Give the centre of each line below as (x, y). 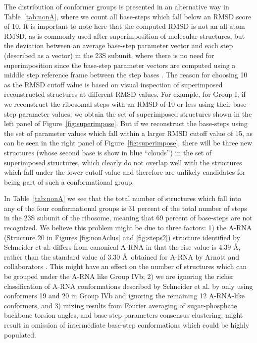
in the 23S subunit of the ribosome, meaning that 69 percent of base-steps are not (128, 218)
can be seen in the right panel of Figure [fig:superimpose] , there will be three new (128, 143)
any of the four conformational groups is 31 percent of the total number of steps (126, 208)
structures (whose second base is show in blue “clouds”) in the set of (108, 152)
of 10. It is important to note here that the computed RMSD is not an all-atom (125, 26)
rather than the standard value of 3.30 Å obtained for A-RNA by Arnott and (122, 256)
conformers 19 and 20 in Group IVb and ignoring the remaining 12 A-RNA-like (124, 296)
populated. (20, 334)
